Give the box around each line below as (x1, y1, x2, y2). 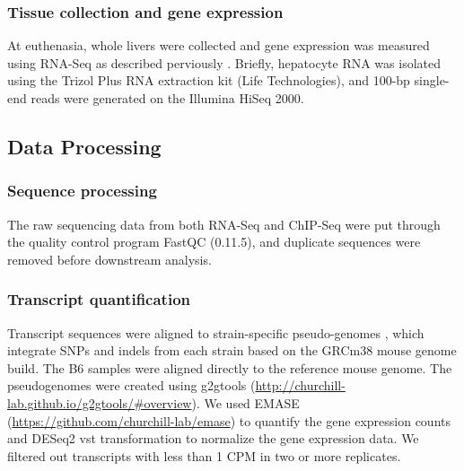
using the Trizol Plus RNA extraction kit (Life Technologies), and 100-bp (7, 71, 410, 90)
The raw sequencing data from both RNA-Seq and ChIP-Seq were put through (7, 214, 441, 233)
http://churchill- (255, 376, 346, 395)
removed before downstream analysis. (7, 249, 212, 268)
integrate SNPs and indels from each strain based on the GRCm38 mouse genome (7, 341, 457, 360)
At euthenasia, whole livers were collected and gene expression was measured (7, 36, 430, 55)
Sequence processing (7, 179, 157, 202)
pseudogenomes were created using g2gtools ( (7, 376, 256, 395)
